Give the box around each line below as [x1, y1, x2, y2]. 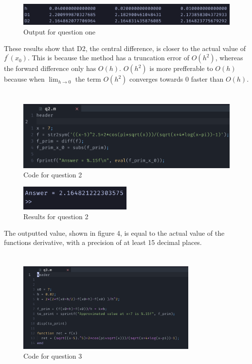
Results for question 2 [23, 211, 89, 221]
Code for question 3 [23, 350, 82, 361]
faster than [191, 74, 224, 84]
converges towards [129, 74, 183, 84]
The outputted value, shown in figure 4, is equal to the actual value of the [4, 227, 225, 238]
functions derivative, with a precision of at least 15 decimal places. [4, 237, 202, 247]
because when [4, 74, 45, 84]
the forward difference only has [4, 63, 96, 73]
